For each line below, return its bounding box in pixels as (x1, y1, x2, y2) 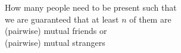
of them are (129, 13, 171, 25)
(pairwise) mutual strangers (5, 36, 105, 48)
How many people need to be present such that (5, 1, 177, 13)
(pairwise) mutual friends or (5, 24, 107, 37)
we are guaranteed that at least (5, 13, 119, 25)
